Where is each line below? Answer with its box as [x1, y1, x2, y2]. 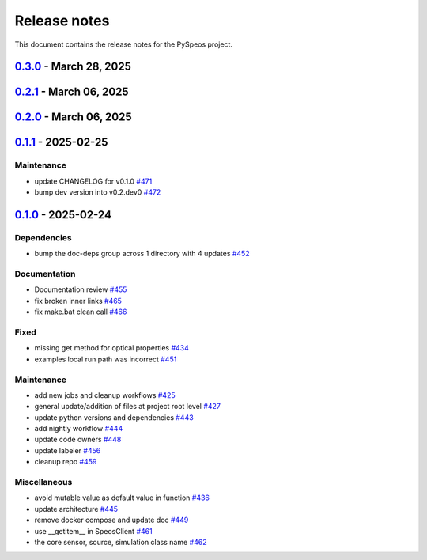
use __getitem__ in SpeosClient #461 [34, 526, 153, 535]
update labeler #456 [34, 445, 101, 455]
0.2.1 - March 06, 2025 [14, 85, 130, 99]
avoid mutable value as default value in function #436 [34, 493, 210, 502]
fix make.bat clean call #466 [34, 307, 127, 316]
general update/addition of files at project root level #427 [34, 402, 221, 411]
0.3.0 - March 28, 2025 [14, 60, 132, 74]
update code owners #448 [34, 435, 122, 445]
